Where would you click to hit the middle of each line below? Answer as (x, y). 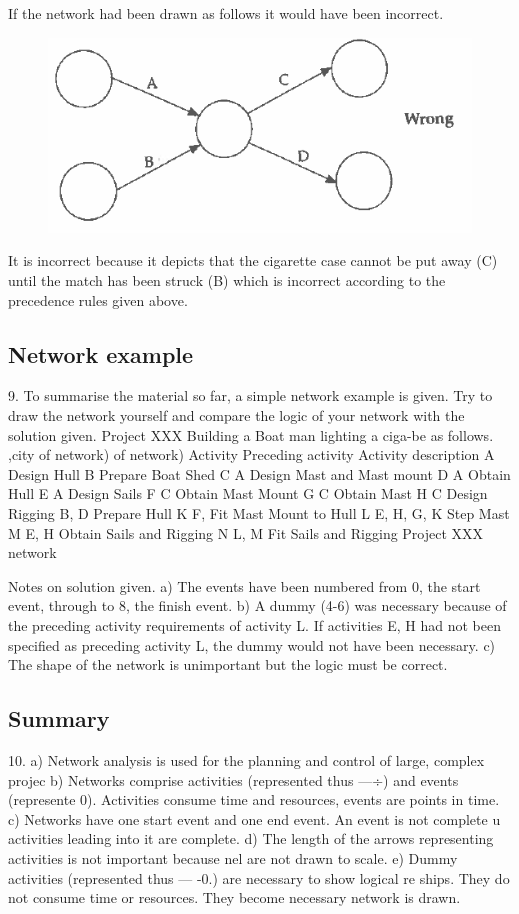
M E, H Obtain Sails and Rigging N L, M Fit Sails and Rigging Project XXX (246, 532)
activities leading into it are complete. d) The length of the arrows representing (251, 838)
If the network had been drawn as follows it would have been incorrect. (226, 13)
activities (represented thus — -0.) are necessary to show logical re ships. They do (259, 877)
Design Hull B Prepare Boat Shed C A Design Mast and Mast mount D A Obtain (259, 473)
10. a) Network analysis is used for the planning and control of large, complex (246, 759)
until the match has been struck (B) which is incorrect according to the (227, 280)
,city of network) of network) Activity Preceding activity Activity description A (251, 454)
